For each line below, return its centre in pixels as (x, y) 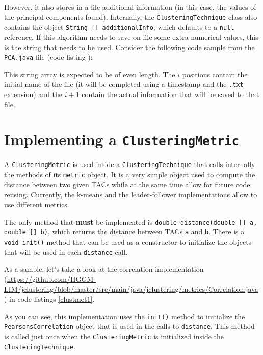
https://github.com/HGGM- (51, 279)
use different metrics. (37, 204)
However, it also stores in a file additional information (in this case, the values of (130, 7)
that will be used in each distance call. (66, 252)
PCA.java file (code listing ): (48, 57)
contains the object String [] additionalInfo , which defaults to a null (119, 27)
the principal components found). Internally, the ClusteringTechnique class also (131, 17)
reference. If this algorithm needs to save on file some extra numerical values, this (131, 37)
